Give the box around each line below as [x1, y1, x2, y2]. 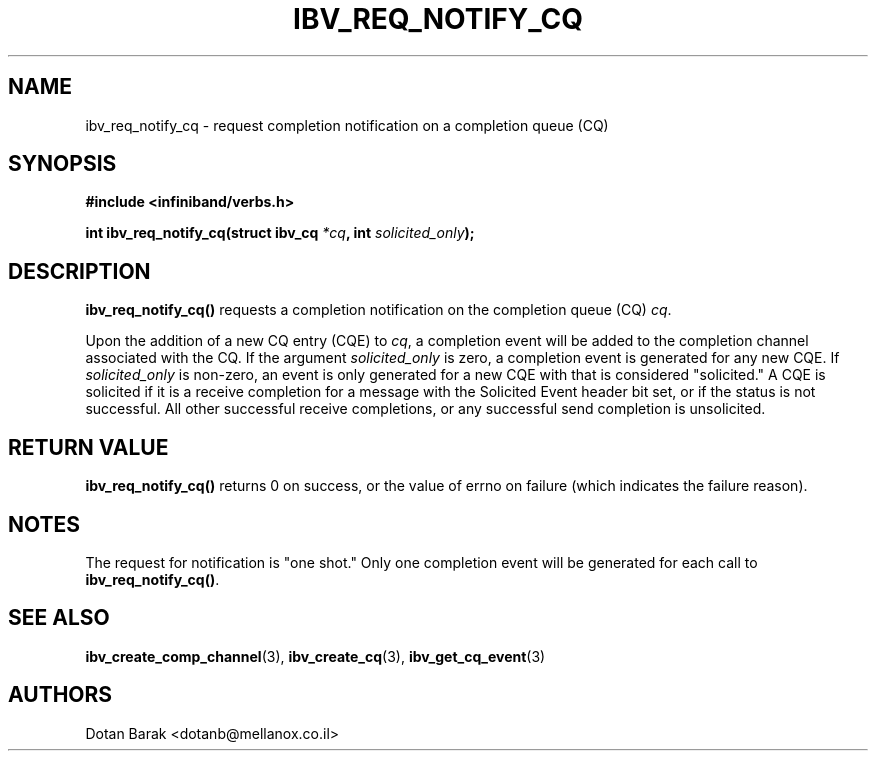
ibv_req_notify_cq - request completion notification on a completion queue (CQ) [85, 116, 609, 134]
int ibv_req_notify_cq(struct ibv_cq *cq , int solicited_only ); [85, 224, 475, 242]
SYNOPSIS [8, 151, 117, 177]
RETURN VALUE [8, 434, 169, 460]
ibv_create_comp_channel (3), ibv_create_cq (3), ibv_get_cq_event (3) [85, 647, 546, 665]
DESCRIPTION [8, 258, 151, 284]
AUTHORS [8, 682, 113, 708]
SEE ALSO [8, 605, 110, 631]
